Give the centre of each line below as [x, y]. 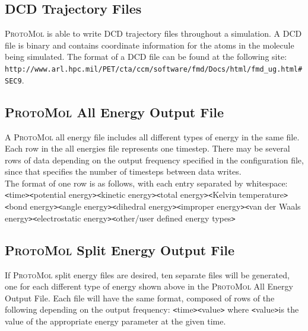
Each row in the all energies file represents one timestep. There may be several [147, 148]
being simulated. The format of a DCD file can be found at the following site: [146, 57]
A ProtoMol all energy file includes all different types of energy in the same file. [152, 136]
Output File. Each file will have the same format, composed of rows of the [140, 298]
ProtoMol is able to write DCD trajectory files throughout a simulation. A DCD [153, 33]
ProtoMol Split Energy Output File [120, 250]
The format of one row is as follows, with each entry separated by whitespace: [146, 183]
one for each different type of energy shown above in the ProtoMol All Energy [149, 286]
